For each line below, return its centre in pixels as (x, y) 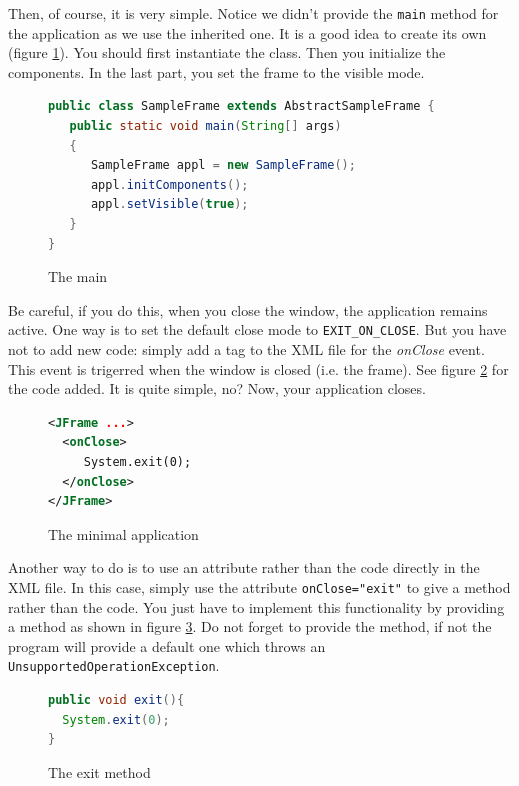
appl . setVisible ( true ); (169, 204)
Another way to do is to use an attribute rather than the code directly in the (244, 567)
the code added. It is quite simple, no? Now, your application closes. (217, 388)
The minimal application (123, 533)
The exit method (99, 771)
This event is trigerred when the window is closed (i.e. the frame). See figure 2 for (258, 368)
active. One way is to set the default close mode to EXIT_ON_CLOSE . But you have (257, 329)
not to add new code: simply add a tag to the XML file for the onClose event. (246, 349)
